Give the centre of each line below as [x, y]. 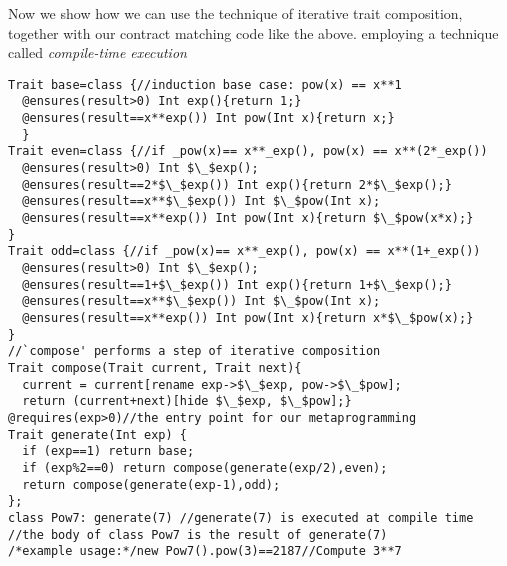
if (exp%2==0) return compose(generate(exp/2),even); [205, 467]
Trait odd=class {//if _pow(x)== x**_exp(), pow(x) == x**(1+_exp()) [244, 251]
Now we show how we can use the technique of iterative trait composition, [235, 13]
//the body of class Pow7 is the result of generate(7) [198, 534]
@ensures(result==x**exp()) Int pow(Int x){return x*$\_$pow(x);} [248, 317]
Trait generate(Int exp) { [97, 434]
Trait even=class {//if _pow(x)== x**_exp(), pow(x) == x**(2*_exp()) [248, 151]
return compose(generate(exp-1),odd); [151, 484]
